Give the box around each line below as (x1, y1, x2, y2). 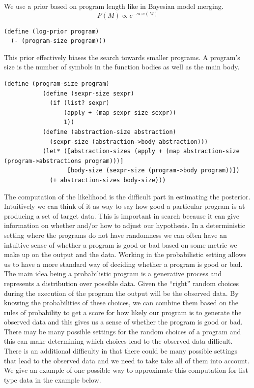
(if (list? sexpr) (50, 99, 110, 107)
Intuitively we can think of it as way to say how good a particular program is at (4, 201, 245, 211)
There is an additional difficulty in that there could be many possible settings (4, 346, 237, 356)
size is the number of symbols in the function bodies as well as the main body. (4, 62, 240, 72)
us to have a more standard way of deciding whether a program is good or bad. (4, 259, 243, 269)
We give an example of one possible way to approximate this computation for (4, 365, 237, 375)
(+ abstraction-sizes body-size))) (50, 176, 166, 184)
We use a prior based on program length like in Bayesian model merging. (4, 1, 224, 11)
